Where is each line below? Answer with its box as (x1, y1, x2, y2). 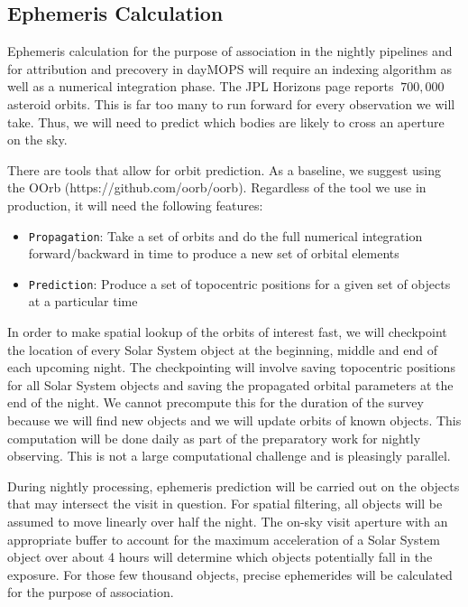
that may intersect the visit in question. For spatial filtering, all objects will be (7, 494, 443, 513)
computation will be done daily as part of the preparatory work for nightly (7, 428, 421, 447)
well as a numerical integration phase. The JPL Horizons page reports (7, 77, 394, 96)
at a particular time (28, 292, 138, 311)
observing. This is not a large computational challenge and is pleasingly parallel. (7, 446, 451, 465)
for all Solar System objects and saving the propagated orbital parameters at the (7, 375, 454, 394)
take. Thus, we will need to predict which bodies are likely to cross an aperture (7, 112, 445, 131)
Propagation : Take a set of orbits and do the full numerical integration (28, 226, 423, 245)
